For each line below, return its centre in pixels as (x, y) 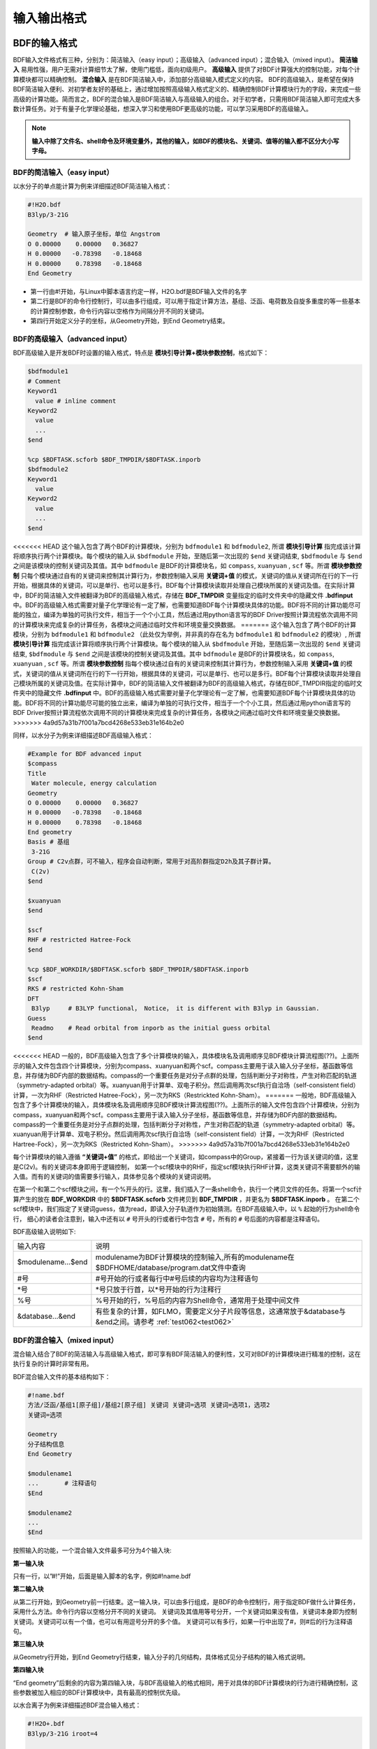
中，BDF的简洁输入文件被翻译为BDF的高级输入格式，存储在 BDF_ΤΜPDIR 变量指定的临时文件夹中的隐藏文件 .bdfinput (183, 595)
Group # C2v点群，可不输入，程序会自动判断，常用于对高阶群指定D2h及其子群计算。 (151, 862)
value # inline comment (76, 401)
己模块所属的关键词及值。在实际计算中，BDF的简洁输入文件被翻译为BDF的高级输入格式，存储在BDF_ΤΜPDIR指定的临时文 (187, 684)
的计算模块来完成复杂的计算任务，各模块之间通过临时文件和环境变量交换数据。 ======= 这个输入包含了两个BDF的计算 (185, 624)
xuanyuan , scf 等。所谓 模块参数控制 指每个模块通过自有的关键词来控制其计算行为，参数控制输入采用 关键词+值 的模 (183, 664)
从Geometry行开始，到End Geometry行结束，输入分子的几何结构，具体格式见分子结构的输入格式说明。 (161, 1657)
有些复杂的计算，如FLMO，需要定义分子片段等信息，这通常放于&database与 (221, 1312)
